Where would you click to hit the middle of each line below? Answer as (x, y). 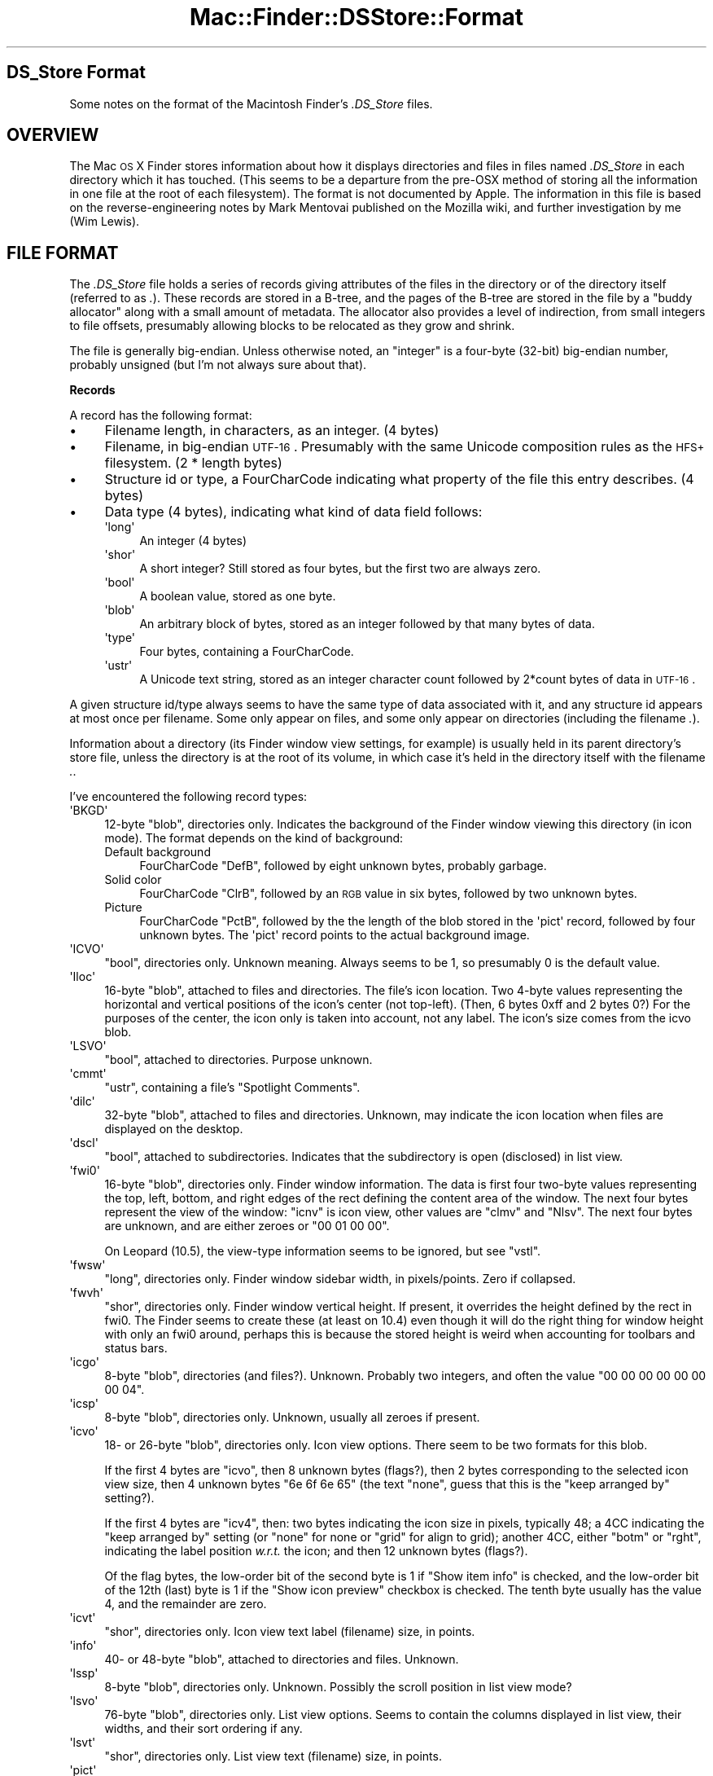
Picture (123, 908)
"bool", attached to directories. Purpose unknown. (238, 1060)
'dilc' (82, 1101)
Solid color (133, 880)
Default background (157, 852)
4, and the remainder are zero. (186, 1604)
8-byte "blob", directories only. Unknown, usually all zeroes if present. (292, 1418)
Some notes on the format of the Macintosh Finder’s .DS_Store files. (251, 103)
